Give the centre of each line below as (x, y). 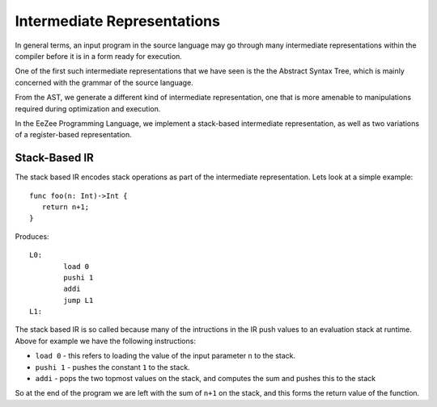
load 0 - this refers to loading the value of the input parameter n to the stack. (165, 356)
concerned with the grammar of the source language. (104, 82)
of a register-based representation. (74, 135)
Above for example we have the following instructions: (105, 341)
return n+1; (66, 207)
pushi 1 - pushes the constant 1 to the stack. (112, 367)
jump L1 (78, 300)
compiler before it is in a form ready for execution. (98, 56)
